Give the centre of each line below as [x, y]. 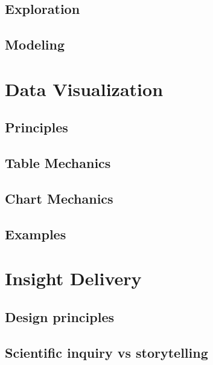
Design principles [59, 316]
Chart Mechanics [59, 198]
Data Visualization [84, 89]
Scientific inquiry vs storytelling [106, 352]
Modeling [35, 44]
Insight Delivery [73, 278]
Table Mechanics [58, 163]
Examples [36, 234]
